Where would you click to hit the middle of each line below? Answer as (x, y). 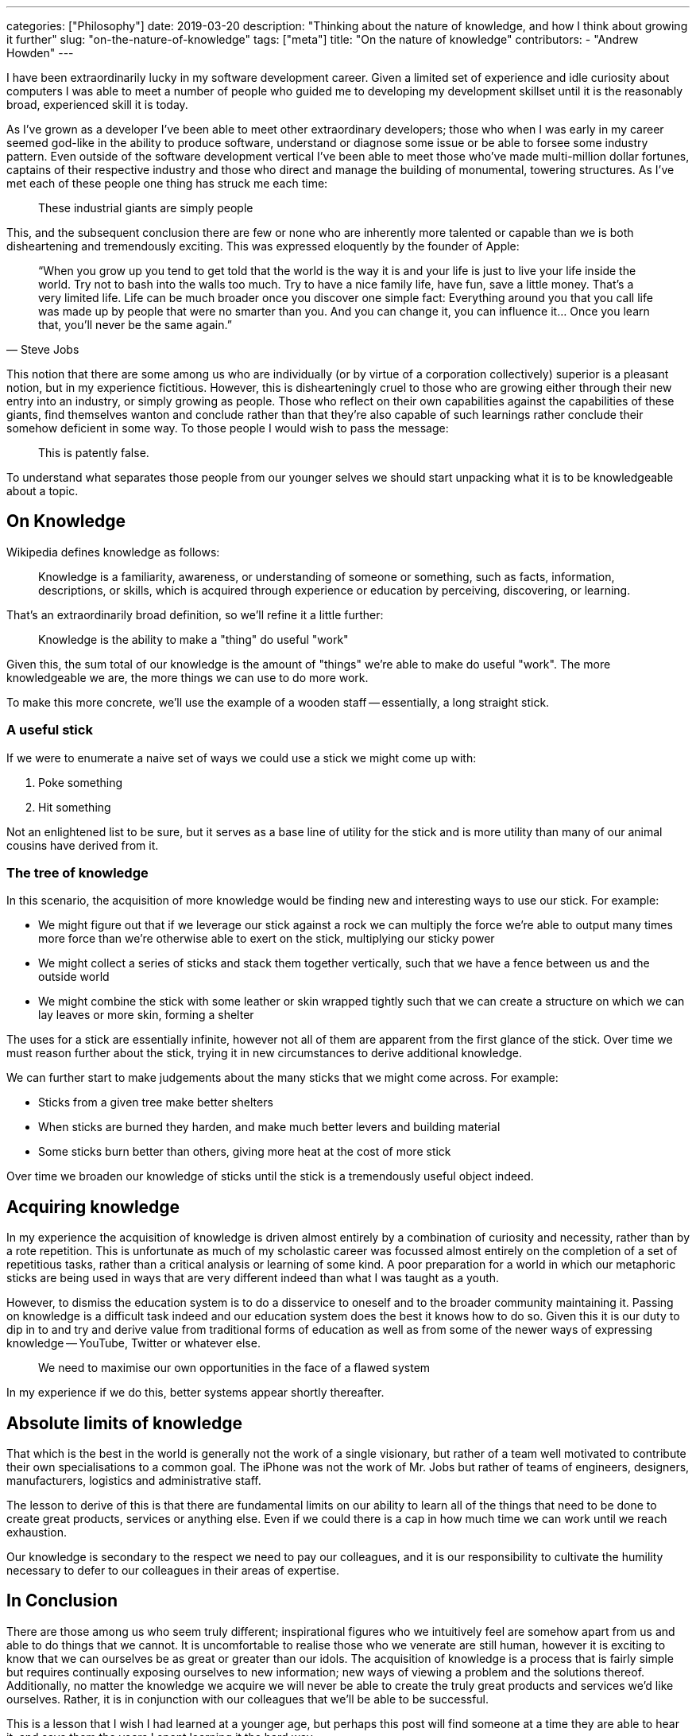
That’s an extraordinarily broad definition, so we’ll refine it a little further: (195, 614)
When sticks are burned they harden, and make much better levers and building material (269, 1127)
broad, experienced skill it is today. (97, 105)
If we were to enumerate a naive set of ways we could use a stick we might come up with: (242, 758)
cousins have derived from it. (83, 845)
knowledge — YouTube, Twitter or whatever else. (133, 1343)
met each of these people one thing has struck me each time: (167, 183)
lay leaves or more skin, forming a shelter (146, 1015)
